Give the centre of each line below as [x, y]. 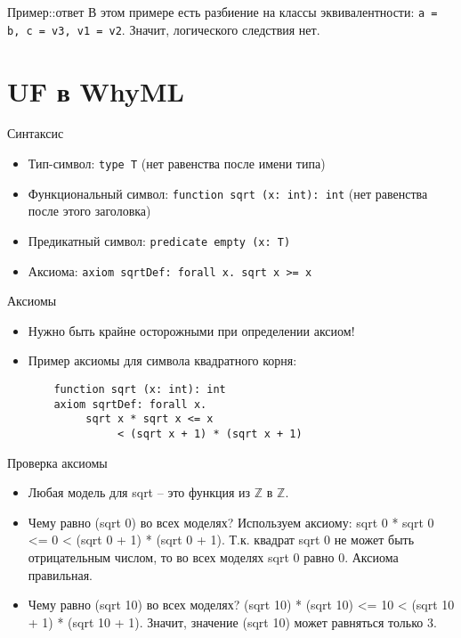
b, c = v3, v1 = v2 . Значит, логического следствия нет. [164, 29]
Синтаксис [36, 133]
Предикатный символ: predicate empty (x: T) [159, 240]
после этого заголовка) [89, 211]
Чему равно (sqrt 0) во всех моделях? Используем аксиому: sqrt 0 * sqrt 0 [231, 522]
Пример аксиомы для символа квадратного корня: [162, 360]
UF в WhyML [96, 90]
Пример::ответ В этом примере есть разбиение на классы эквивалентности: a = [222, 12]
